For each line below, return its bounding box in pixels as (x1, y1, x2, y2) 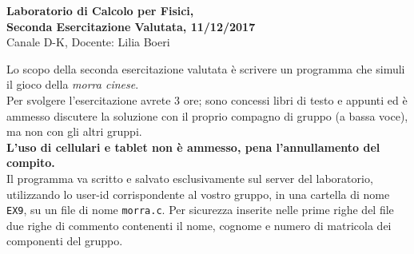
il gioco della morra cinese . (6, 76, 139, 93)
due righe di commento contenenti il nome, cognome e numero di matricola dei (6, 216, 392, 233)
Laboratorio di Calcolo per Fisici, (6, 2, 194, 18)
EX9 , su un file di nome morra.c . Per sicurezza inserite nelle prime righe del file (6, 201, 394, 218)
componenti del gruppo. (6, 232, 123, 249)
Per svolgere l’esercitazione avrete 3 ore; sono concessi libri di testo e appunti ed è (6, 91, 408, 108)
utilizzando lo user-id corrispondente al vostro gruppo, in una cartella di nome (6, 185, 390, 202)
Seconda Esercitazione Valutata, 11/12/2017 (6, 18, 256, 34)
